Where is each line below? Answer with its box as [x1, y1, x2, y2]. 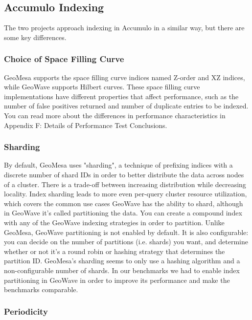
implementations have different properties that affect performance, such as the [4, 91, 239, 101]
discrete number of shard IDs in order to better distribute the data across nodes [4, 169, 244, 179]
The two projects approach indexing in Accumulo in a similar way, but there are [4, 22, 245, 33]
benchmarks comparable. [4, 284, 78, 295]
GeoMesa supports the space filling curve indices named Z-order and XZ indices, [4, 72, 245, 82]
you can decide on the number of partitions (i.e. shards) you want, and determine [4, 236, 248, 247]
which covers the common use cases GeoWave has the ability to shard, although [4, 198, 243, 208]
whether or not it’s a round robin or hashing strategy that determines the [4, 246, 225, 256]
